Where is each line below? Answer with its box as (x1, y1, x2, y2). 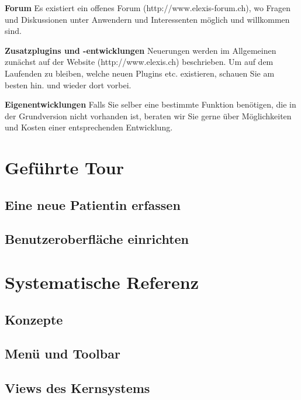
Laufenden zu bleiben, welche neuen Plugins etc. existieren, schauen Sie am (5, 67, 275, 79)
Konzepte (5, 310, 63, 328)
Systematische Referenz (5, 270, 199, 294)
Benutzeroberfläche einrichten (5, 230, 189, 248)
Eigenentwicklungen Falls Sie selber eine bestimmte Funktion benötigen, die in (5, 98, 296, 111)
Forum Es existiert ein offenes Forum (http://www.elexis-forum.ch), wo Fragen (5, 2, 291, 13)
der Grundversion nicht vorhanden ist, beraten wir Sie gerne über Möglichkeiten (5, 109, 292, 122)
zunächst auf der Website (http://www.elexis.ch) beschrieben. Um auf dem (5, 56, 274, 68)
